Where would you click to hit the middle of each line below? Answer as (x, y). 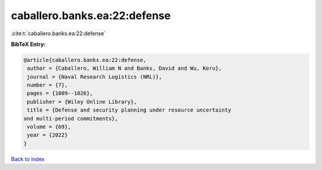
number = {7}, (47, 85)
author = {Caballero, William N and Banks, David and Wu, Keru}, (124, 68)
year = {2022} (47, 135)
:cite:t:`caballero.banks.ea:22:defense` (58, 33)
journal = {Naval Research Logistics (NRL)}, (95, 77)
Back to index (28, 159)
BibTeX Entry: (28, 44)
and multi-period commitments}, (71, 118)
